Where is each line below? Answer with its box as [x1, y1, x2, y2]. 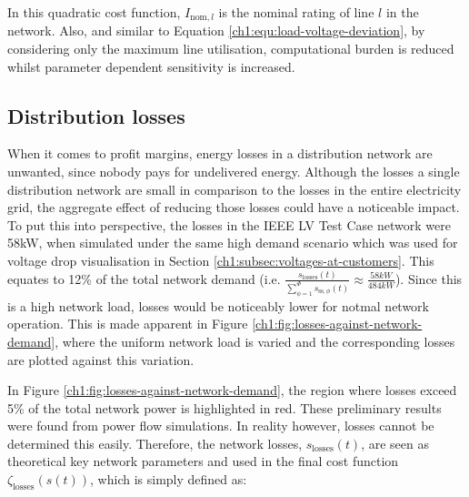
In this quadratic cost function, [7, 3, 181, 21]
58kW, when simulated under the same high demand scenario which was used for [7, 233, 458, 252]
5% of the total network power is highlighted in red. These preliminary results [7, 398, 442, 417]
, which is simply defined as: [90, 470, 247, 489]
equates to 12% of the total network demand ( [7, 269, 264, 288]
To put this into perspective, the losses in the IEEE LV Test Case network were [7, 215, 451, 234]
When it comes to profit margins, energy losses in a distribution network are [7, 144, 433, 163]
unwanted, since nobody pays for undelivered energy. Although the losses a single [7, 162, 460, 181]
